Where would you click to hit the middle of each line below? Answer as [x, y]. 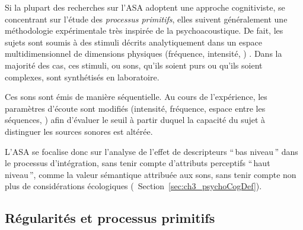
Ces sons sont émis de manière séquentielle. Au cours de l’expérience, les [136, 97]
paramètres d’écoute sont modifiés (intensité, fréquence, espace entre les [135, 108]
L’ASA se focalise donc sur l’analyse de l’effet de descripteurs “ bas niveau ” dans [151, 151]
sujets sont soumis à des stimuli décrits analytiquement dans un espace [133, 42]
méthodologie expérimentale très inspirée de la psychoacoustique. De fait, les [144, 30]
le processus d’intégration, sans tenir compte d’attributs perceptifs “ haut [138, 163]
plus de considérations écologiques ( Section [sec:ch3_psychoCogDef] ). [133, 186]
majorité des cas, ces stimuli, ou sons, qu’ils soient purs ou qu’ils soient [134, 65]
